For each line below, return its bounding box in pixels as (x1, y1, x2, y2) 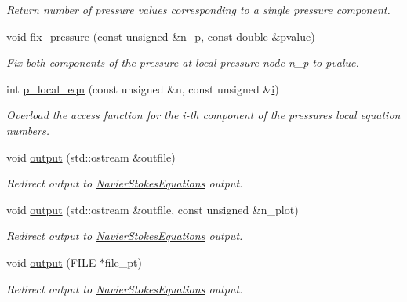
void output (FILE (6, 253, 96, 270)
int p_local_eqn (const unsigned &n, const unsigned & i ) (6, 80, 279, 96)
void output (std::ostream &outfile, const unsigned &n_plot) (6, 201, 299, 217)
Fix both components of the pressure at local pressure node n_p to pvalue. (6, 54, 359, 71)
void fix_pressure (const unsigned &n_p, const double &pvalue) (6, 27, 315, 44)
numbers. (6, 122, 49, 138)
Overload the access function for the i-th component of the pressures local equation (6, 107, 401, 123)
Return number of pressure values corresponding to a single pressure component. (6, 2, 391, 17)
